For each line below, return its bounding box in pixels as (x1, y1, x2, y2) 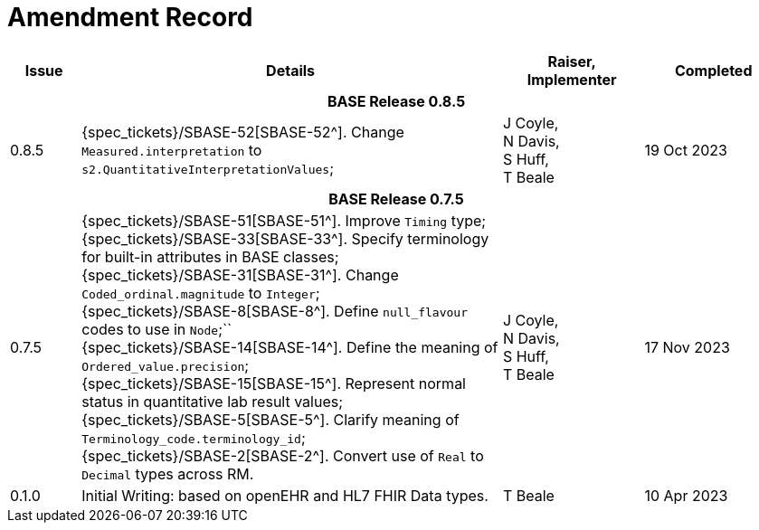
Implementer (527, 70, 617, 89)
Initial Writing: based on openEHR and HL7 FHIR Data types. (81, 486, 489, 505)
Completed (674, 61, 753, 80)
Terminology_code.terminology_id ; (81, 428, 306, 447)
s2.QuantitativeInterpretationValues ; (81, 158, 335, 177)
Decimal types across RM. (81, 464, 254, 483)
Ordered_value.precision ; (81, 355, 250, 374)
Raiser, (547, 52, 596, 71)
